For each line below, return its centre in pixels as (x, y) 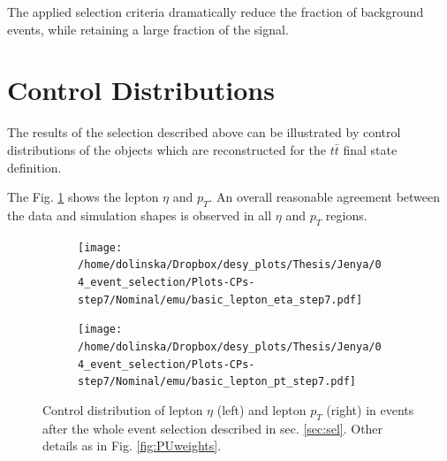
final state (370, 149)
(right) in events (370, 409)
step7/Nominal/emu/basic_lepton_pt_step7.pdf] (217, 382)
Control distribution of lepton (123, 409)
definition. (34, 167)
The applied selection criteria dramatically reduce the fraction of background (216, 12)
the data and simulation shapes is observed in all (140, 215)
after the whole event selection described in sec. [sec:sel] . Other (213, 428)
